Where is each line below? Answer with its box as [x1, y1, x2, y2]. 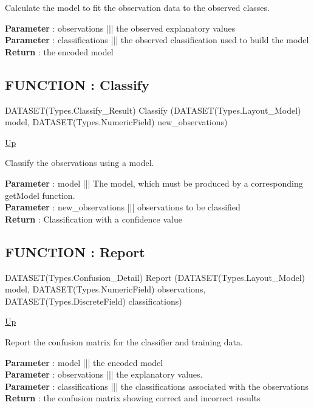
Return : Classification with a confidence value [5, 212, 182, 225]
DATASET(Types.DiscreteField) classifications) [5, 294, 182, 307]
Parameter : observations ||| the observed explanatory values [5, 21, 236, 34]
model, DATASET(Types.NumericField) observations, [5, 283, 206, 296]
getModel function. [5, 188, 75, 201]
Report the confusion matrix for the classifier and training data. [5, 335, 243, 348]
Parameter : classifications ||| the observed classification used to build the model [5, 33, 309, 46]
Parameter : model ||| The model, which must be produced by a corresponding [5, 176, 303, 189]
